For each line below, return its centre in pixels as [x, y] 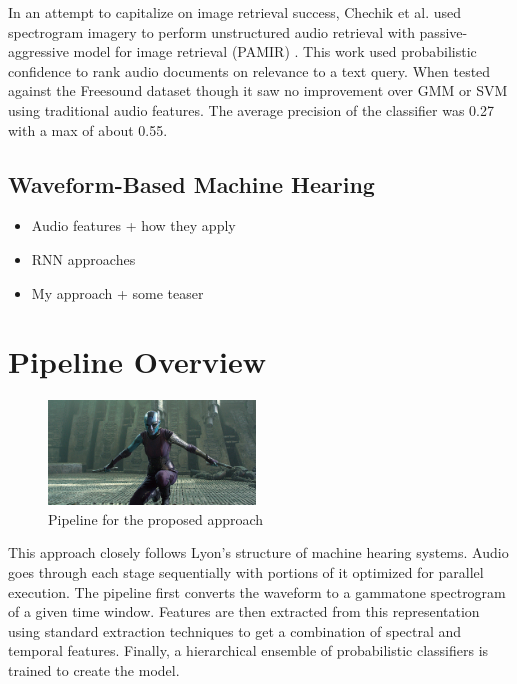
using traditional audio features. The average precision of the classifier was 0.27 [251, 109]
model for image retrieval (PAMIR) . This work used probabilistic [275, 51]
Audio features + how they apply [133, 225]
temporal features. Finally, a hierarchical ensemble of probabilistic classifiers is [248, 650]
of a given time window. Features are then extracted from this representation [244, 611]
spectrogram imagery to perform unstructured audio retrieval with [211, 31]
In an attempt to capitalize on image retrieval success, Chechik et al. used [234, 12]
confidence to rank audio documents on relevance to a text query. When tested [249, 70]
